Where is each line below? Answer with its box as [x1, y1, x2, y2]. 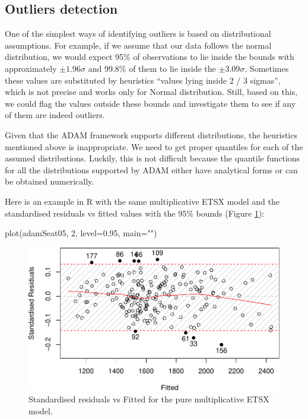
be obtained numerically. [5, 175, 94, 188]
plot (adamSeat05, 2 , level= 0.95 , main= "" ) [5, 227, 157, 239]
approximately [5, 62, 57, 74]
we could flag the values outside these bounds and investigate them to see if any [5, 97, 296, 109]
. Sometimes [245, 62, 289, 74]
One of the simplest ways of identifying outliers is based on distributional [5, 27, 271, 40]
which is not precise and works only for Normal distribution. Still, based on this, [5, 85, 298, 98]
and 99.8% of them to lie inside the [88, 62, 216, 74]
